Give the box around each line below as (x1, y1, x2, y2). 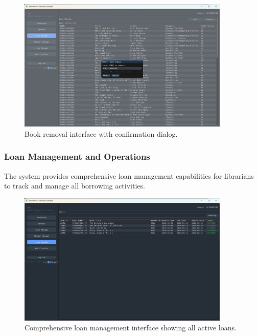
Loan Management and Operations (4, 150, 150, 163)
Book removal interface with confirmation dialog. (25, 128, 178, 139)
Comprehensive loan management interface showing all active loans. (25, 322, 237, 333)
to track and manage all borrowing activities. (4, 180, 145, 191)
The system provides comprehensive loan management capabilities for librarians (4, 170, 254, 181)
